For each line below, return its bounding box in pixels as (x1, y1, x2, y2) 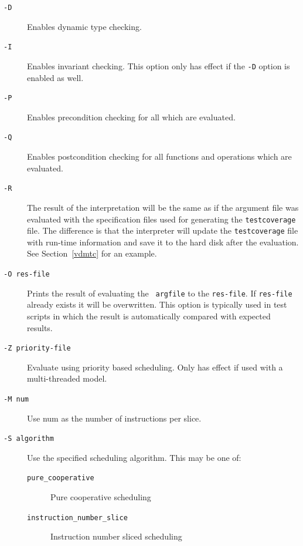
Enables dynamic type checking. (27, 20, 142, 32)
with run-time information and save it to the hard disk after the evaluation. (27, 235, 299, 248)
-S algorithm (4, 434, 54, 443)
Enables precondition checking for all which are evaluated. (27, 110, 236, 123)
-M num (4, 395, 29, 403)
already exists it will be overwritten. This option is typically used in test (27, 298, 287, 311)
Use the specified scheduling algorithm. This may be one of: (27, 451, 241, 463)
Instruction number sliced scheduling (50, 530, 182, 542)
